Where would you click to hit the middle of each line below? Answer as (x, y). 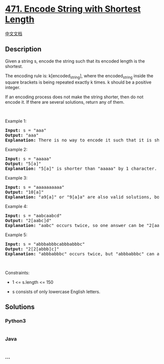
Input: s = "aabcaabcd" (33, 216)
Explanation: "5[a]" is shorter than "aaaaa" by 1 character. (81, 168)
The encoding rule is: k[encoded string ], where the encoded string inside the (79, 76)
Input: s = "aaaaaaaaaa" (35, 187)
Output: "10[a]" (24, 192)
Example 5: (16, 235)
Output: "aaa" (22, 135)
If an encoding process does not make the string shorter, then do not (74, 97)
